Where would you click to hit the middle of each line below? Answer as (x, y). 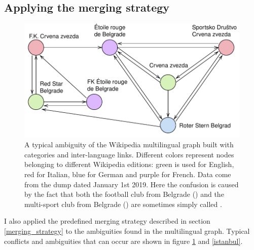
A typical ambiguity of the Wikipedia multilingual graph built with (129, 144)
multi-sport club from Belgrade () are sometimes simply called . (123, 204)
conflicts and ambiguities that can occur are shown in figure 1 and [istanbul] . (123, 241)
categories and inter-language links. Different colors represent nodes (129, 154)
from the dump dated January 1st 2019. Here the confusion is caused (132, 184)
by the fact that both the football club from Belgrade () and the (124, 194)
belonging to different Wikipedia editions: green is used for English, (129, 164)
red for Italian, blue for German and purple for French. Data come (128, 174)
